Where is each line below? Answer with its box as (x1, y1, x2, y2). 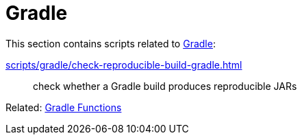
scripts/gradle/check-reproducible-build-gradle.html (5, 58, 242, 71)
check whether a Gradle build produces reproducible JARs (33, 80, 297, 92)
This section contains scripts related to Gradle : (5, 37, 216, 49)
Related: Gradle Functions (5, 101, 122, 113)
